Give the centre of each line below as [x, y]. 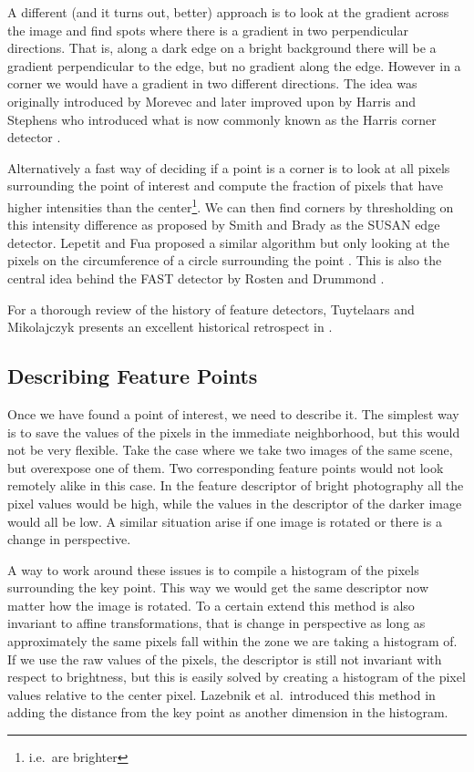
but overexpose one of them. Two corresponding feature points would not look [226, 467]
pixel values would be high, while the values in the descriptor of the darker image [235, 503]
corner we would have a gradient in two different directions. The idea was [212, 83]
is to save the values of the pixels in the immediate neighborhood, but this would [234, 432]
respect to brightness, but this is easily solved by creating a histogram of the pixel [237, 677]
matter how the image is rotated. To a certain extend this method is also [211, 605]
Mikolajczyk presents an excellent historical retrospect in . [170, 327]
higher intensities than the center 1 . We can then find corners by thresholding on [231, 205]
